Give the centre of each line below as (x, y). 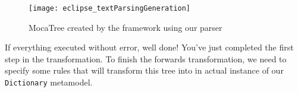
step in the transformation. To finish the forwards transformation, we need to (146, 58)
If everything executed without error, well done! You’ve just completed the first (149, 47)
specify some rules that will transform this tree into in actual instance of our (144, 70)
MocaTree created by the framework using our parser (126, 27)
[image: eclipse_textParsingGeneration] (110, 8)
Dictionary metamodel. (49, 82)
